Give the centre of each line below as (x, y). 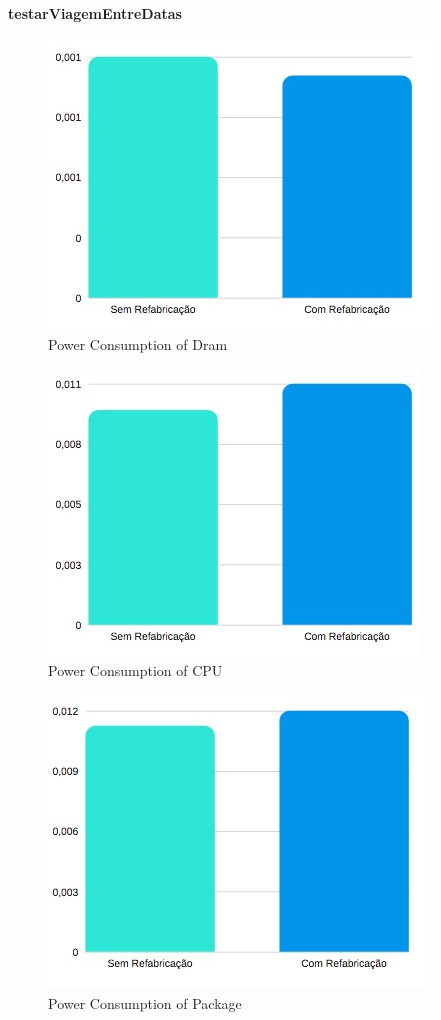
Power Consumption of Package (145, 1002)
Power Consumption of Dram (138, 344)
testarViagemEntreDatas (95, 13)
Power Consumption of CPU (135, 670)
